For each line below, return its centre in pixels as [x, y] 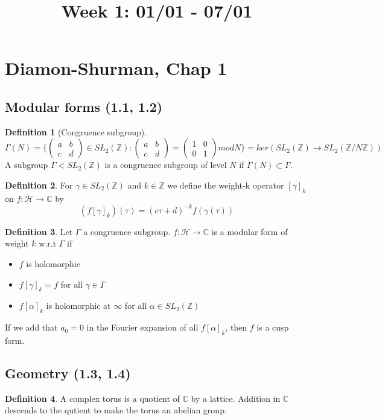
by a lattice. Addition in [236, 398]
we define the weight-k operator [226, 185]
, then [236, 327]
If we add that [31, 327]
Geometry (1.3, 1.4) [68, 373]
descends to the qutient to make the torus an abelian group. [116, 410]
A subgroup [27, 165]
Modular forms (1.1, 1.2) [84, 106]
